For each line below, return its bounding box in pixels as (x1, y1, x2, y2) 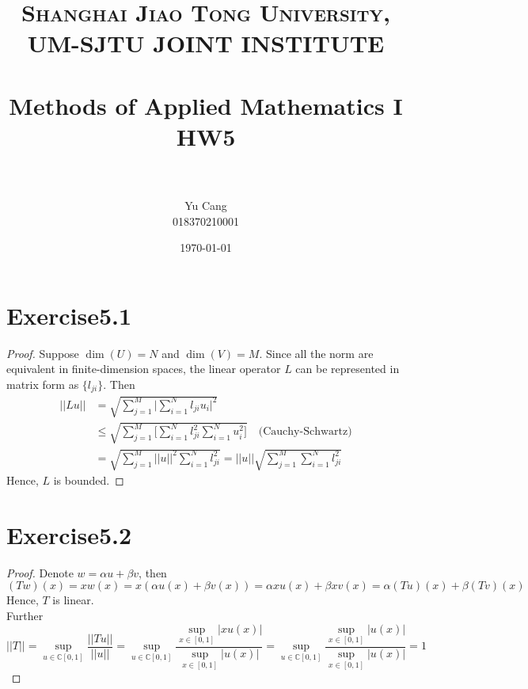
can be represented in (295, 360, 400, 377)
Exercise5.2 (6, 518, 132, 550)
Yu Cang (184, 197, 227, 214)
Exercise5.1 (6, 299, 132, 331)
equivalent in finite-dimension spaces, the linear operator (6, 360, 281, 377)
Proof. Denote (6, 564, 74, 581)
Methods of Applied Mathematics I (9, 89, 403, 121)
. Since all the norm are (259, 344, 374, 361)
